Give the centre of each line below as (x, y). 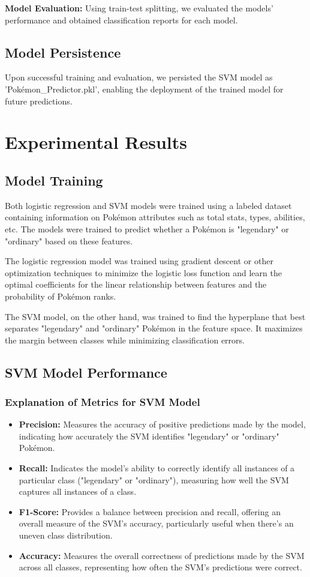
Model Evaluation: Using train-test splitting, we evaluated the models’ (139, 8)
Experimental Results (96, 142)
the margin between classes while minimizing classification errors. (125, 340)
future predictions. (39, 101)
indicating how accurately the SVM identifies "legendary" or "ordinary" (149, 436)
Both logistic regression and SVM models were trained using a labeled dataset (148, 205)
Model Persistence (63, 52)
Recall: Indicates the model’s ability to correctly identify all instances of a (157, 468)
